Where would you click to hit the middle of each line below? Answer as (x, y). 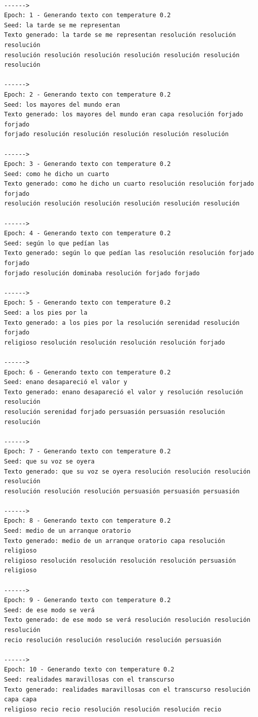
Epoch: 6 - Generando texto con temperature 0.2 (88, 372)
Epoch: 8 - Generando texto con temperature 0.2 (88, 521)
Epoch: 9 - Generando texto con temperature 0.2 (88, 600)
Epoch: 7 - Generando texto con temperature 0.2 (88, 452)
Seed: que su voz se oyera (49, 461)
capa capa (20, 700)
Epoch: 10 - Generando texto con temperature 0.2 (89, 670)
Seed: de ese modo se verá (49, 610)
